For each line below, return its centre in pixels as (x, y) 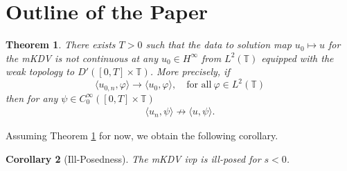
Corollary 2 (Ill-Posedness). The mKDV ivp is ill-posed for (133, 159)
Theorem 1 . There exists (61, 44)
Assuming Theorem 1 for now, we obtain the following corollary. (142, 135)
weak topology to (40, 71)
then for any (32, 98)
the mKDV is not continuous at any (82, 58)
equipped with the (297, 58)
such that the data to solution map (219, 44)
